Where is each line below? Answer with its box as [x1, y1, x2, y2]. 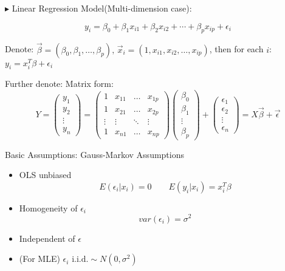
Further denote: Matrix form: [5, 77, 114, 90]
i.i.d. [72, 255, 89, 264]
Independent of [19, 232, 75, 244]
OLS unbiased [19, 168, 72, 181]
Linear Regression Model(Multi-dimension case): [12, 2, 192, 14]
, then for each [209, 43, 264, 55]
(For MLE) [19, 252, 60, 265]
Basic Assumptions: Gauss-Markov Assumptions [5, 148, 185, 160]
